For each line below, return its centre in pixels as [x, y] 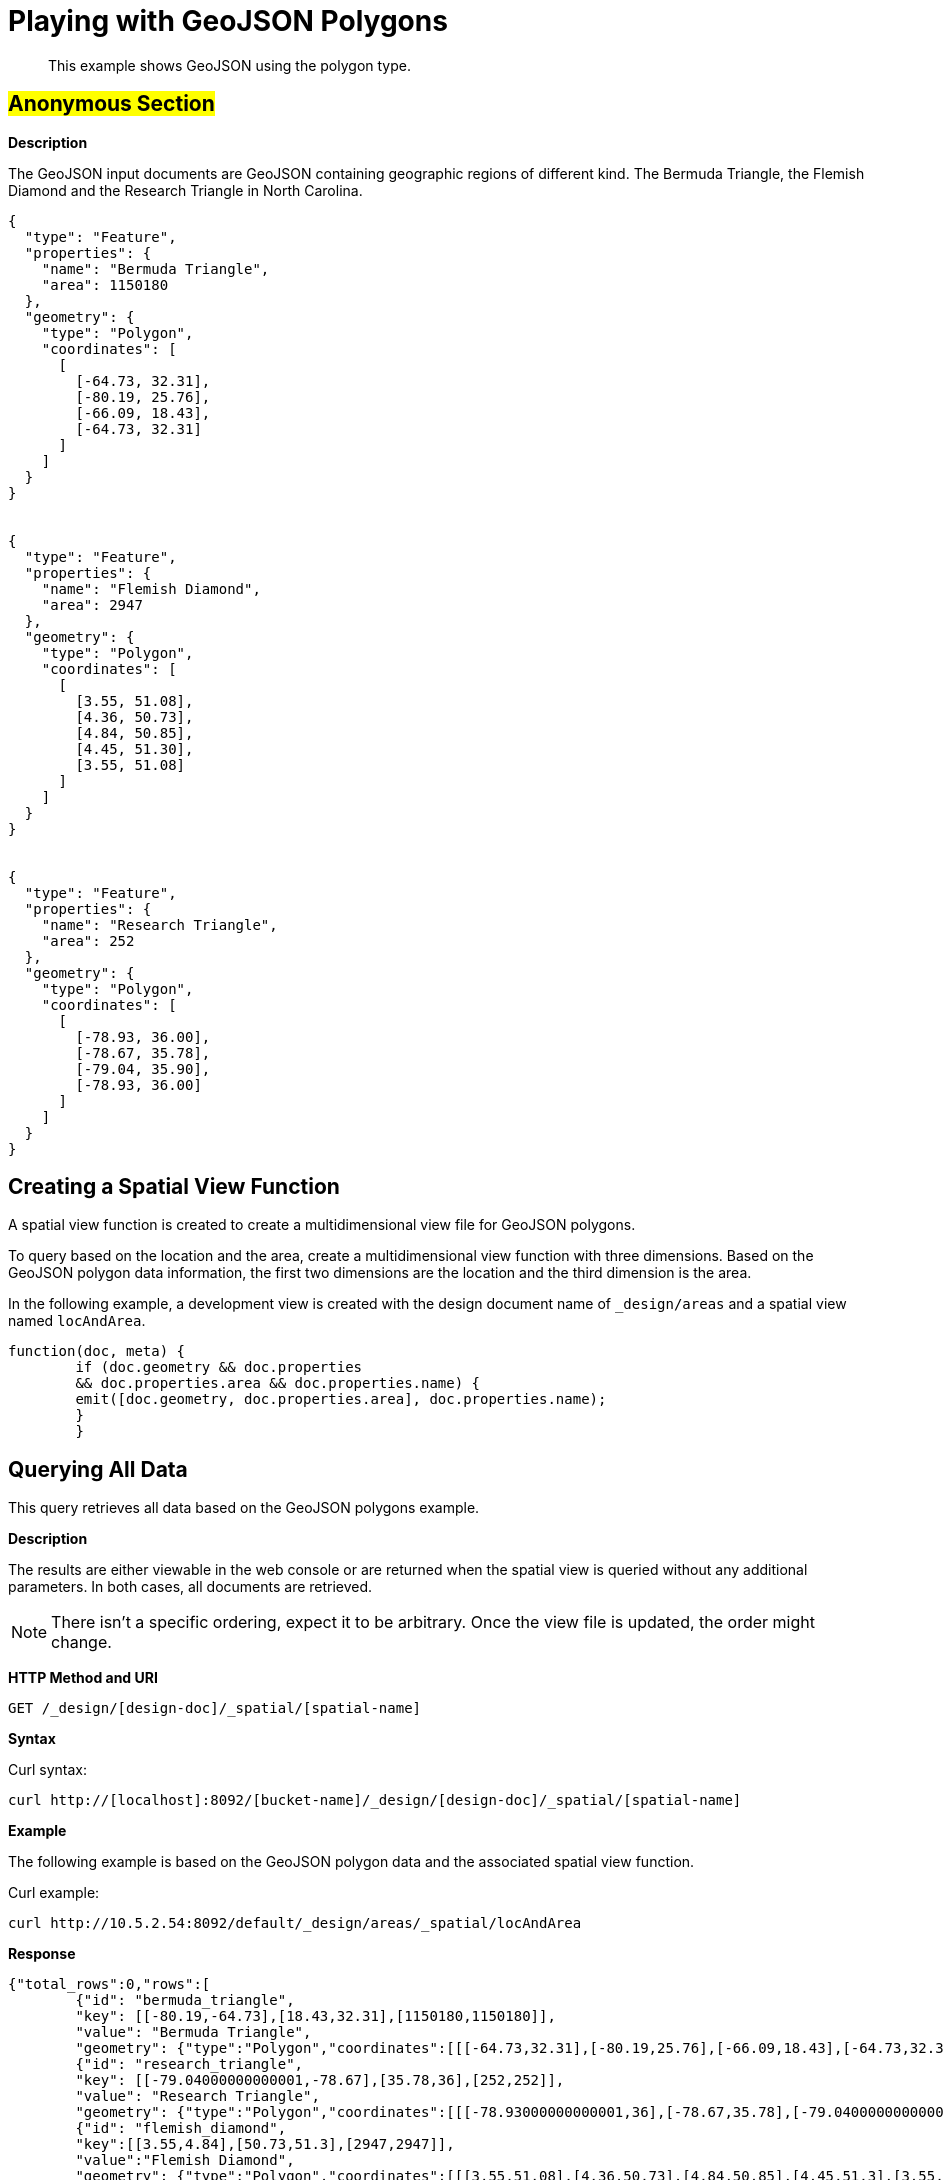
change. [81, 1642]
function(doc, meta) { [97, 1351]
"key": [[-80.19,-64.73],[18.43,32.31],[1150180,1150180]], [315, 2016]
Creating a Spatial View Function [174, 1187]
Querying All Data [98, 1469]
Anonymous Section [111, 104]
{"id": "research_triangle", [189, 2064]
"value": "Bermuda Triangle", [193, 2032]
